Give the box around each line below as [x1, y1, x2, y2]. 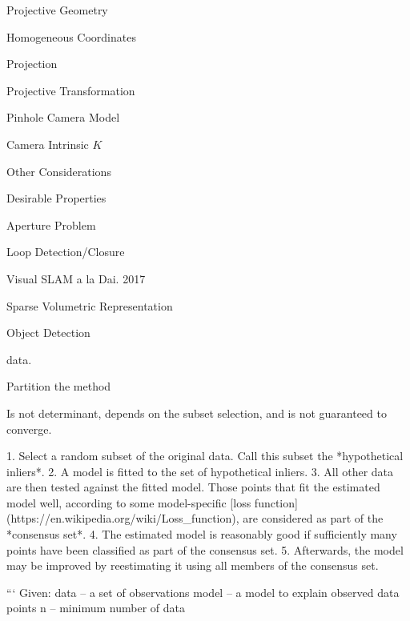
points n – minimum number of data [6, 599, 185, 616]
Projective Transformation [6, 82, 135, 98]
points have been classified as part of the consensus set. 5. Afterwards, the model [6, 541, 404, 558]
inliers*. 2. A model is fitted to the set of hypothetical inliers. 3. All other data [6, 463, 394, 479]
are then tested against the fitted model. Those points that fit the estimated [6, 479, 380, 495]
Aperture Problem [6, 216, 96, 233]
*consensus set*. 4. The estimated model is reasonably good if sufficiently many [6, 526, 397, 543]
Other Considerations [6, 162, 111, 179]
